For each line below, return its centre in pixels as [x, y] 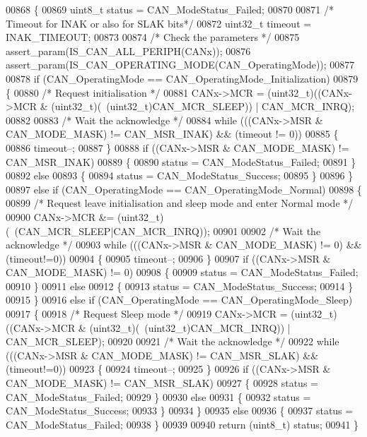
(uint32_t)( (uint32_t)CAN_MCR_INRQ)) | [190, 327]
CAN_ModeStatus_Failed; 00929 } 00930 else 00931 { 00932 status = [158, 396]
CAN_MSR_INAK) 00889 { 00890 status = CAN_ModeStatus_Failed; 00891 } [181, 161]
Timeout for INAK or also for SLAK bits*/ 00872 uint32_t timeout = [159, 23]
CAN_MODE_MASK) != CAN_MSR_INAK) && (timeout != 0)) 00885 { [172, 134]
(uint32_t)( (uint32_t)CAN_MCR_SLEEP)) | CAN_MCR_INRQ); [203, 106]
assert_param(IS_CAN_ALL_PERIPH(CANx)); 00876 [128, 50]
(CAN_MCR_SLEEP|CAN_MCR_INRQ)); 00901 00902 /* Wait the [168, 231]
